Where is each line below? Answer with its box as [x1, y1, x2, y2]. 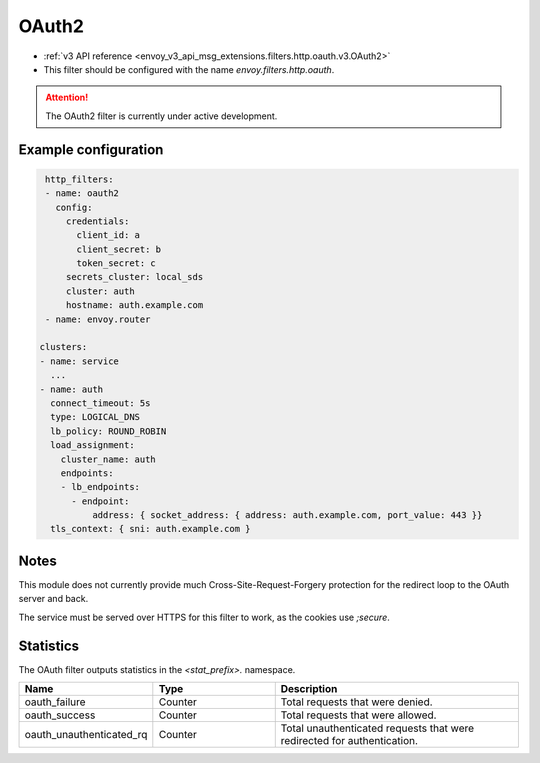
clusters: [39, 341, 88, 353]
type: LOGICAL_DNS [50, 411, 140, 423]
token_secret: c [76, 258, 157, 269]
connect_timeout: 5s [50, 397, 151, 409]
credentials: [65, 215, 130, 227]
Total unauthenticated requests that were [280, 721, 475, 735]
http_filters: [45, 173, 114, 185]
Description [280, 682, 338, 696]
